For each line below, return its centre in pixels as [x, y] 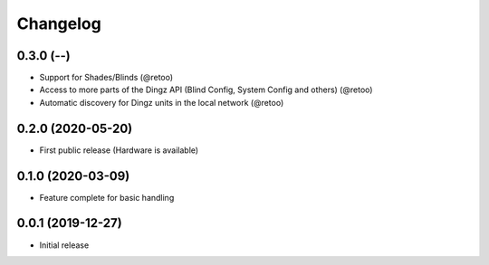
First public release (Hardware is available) [119, 150]
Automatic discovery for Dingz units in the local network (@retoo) [162, 102]
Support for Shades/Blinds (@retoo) [106, 78]
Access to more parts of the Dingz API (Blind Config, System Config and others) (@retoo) [206, 90]
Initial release [64, 245]
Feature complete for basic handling [107, 197]
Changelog [59, 24]
